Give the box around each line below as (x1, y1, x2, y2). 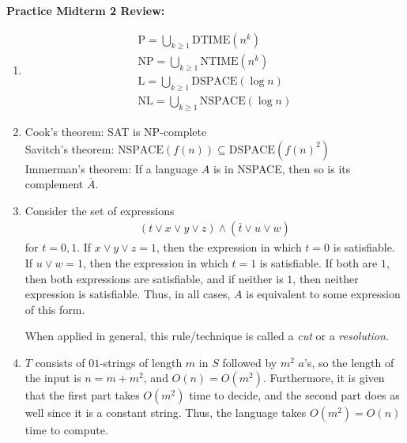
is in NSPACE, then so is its (213, 160, 351, 176)
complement (24, 176, 84, 192)
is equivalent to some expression (246, 286, 401, 302)
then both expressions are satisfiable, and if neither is (24, 270, 284, 286)
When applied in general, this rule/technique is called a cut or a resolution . (24, 328, 389, 344)
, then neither (292, 270, 359, 286)
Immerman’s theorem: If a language (24, 160, 198, 176)
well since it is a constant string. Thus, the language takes (24, 404, 307, 421)
